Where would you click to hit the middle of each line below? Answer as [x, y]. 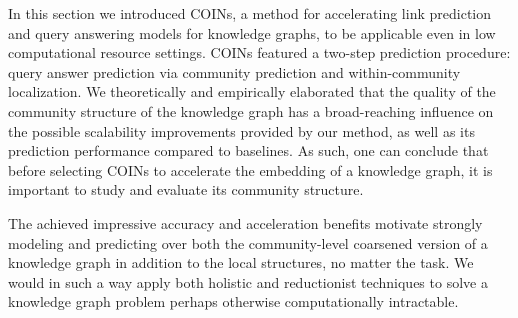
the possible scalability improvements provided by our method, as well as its [241, 130]
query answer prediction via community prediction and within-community [234, 71]
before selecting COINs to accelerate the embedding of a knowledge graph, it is [250, 169]
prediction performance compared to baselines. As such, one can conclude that [248, 150]
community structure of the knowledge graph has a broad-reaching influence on [251, 110]
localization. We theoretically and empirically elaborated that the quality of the [252, 91]
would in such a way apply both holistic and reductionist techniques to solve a [248, 281]
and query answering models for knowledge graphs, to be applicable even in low [252, 32]
